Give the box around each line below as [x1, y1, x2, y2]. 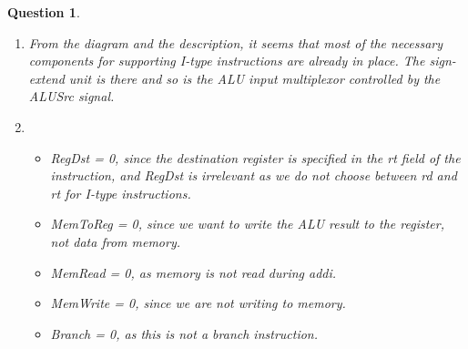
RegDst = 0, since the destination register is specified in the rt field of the [50, 148, 461, 167]
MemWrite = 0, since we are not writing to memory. [50, 293, 346, 313]
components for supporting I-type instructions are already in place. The [28, 51, 425, 70]
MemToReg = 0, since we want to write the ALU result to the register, [50, 214, 444, 233]
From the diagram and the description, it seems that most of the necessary [28, 33, 443, 52]
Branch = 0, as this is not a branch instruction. [50, 323, 319, 343]
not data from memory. [50, 231, 181, 251]
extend [28, 68, 65, 87]
